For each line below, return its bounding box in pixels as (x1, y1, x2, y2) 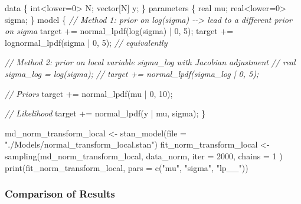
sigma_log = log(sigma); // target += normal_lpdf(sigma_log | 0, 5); (5, 67, 259, 79)
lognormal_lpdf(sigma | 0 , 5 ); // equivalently (5, 36, 168, 48)
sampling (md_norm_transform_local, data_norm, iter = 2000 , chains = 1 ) (5, 149, 283, 162)
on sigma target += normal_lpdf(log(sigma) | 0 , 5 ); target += (5, 25, 234, 37)
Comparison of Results (5, 186, 115, 201)
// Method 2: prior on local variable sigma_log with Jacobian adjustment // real (5, 56, 296, 68)
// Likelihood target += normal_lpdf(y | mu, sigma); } (5, 107, 205, 119)
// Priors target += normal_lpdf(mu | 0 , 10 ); (5, 87, 173, 99)
